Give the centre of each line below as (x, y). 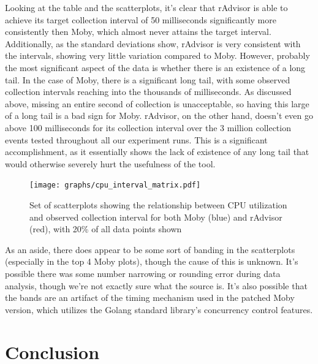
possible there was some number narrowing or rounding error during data (143, 273)
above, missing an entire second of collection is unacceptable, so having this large (157, 103)
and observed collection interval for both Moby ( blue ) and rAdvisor (156, 217)
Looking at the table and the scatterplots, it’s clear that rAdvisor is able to (146, 7)
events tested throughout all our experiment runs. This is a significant (136, 139)
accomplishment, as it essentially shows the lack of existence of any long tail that (157, 152)
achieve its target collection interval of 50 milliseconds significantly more (141, 19)
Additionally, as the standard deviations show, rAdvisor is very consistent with (153, 43)
